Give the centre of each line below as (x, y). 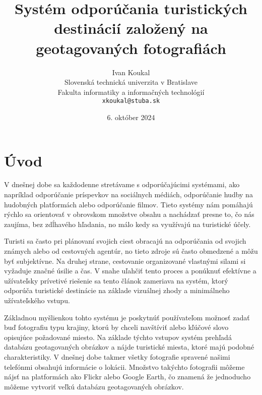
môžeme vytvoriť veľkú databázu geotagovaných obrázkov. (94, 386)
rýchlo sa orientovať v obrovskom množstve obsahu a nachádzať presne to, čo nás (129, 214)
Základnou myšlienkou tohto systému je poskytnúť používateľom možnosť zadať (127, 317)
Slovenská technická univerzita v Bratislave (131, 82)
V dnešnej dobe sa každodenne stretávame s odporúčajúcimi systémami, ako (122, 184)
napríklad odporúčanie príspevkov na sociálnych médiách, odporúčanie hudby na (128, 194)
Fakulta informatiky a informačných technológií (131, 92)
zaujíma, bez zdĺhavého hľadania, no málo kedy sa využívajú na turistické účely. (127, 224)
